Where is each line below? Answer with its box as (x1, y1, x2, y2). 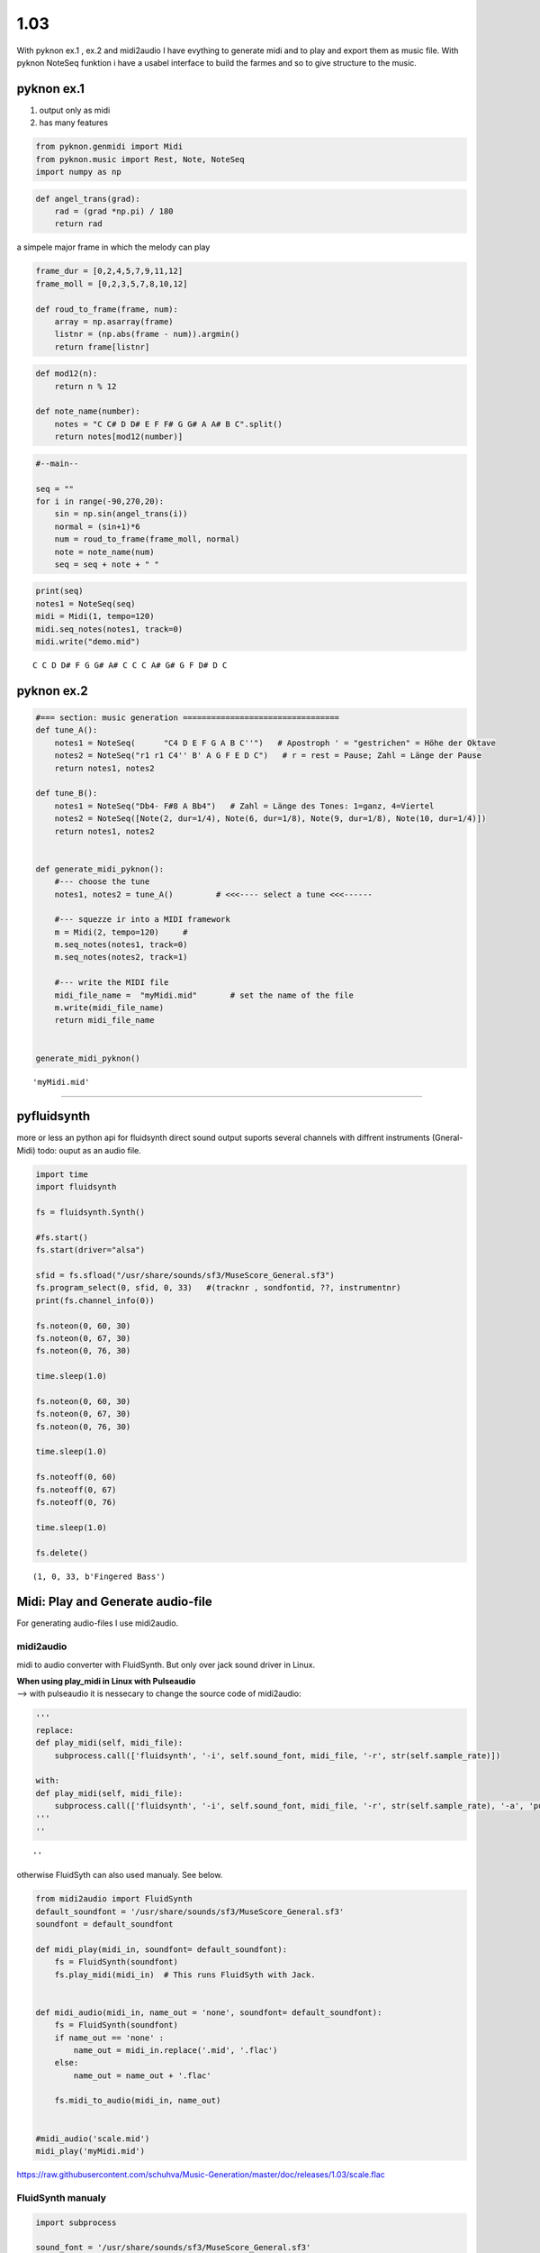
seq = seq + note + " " (54, 559, 159, 570)
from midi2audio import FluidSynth (35, 1893, 193, 1904)
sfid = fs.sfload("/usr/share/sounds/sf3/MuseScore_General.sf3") (35, 1270, 335, 1280)
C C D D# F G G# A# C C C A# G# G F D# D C (32, 661, 228, 670)
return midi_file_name (54, 1015, 155, 1026)
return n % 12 (54, 381, 117, 391)
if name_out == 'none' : (54, 2032, 165, 2043)
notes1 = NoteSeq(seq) (35, 598, 136, 608)
